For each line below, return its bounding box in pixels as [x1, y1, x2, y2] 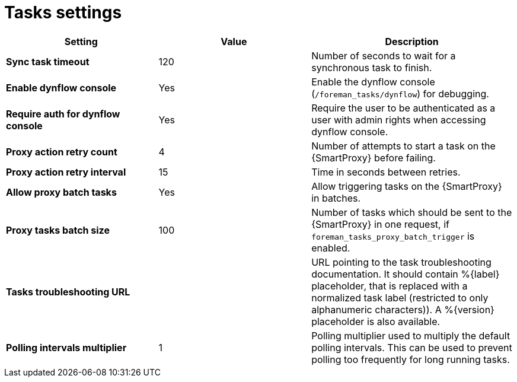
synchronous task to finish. [311, 61, 432, 74]
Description [385, 35, 439, 47]
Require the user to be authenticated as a [311, 101, 496, 114]
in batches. [311, 192, 361, 204]
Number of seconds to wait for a [311, 49, 456, 62]
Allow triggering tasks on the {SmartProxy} [311, 180, 502, 192]
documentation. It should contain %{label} [311, 268, 500, 280]
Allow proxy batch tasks [6, 186, 117, 198]
